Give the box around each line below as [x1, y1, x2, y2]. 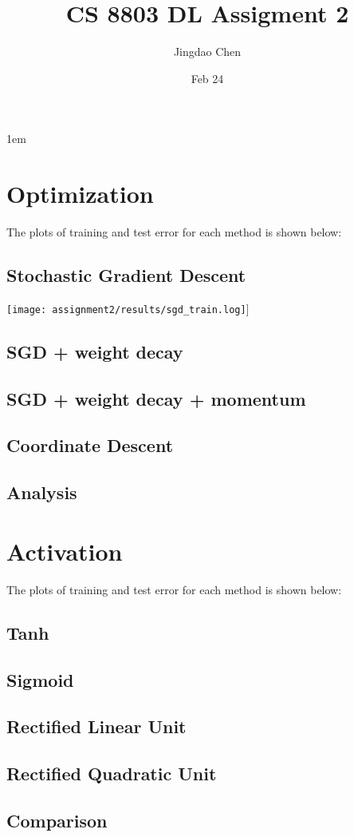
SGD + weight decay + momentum [6, 386, 306, 411]
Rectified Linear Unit [6, 714, 187, 739]
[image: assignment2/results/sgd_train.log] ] [6, 299, 250, 316]
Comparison [6, 807, 108, 832]
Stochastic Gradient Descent [6, 263, 246, 288]
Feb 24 [191, 69, 224, 86]
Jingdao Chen [173, 43, 242, 60]
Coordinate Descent [6, 433, 174, 458]
